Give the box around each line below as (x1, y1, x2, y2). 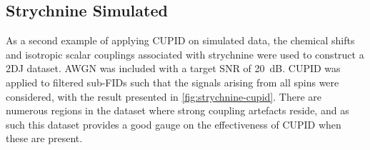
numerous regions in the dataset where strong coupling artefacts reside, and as (6, 103, 349, 118)
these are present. (6, 131, 83, 146)
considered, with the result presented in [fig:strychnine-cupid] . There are (6, 89, 321, 104)
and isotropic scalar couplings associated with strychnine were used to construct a (6, 46, 364, 61)
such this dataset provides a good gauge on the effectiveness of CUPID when (6, 116, 341, 131)
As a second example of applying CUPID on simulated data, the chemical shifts (6, 33, 355, 48)
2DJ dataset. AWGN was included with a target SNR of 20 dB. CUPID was (6, 61, 341, 76)
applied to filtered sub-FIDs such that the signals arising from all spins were (6, 74, 339, 89)
